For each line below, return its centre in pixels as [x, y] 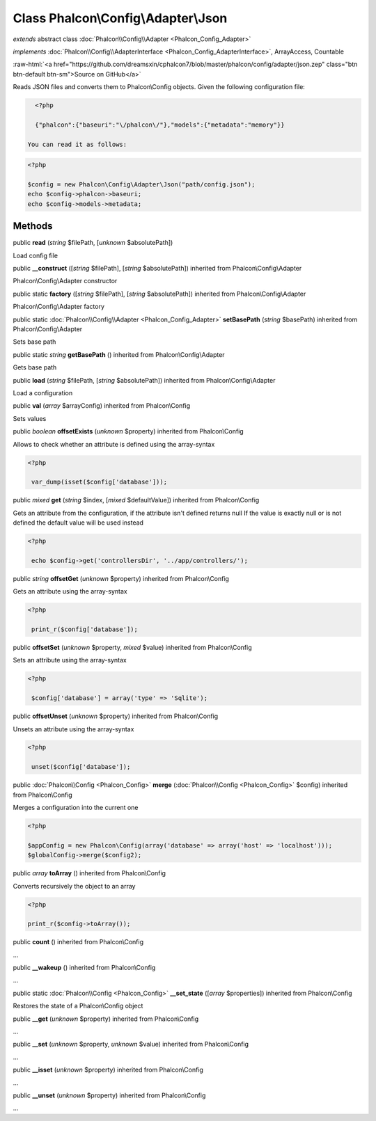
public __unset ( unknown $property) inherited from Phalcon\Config [109, 1095]
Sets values [30, 418]
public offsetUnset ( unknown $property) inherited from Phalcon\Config [116, 716]
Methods [33, 226]
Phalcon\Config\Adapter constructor [65, 281]
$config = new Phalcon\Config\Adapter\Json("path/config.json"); [141, 185]
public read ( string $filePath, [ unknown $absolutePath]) [93, 243]
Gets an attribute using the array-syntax [70, 591]
